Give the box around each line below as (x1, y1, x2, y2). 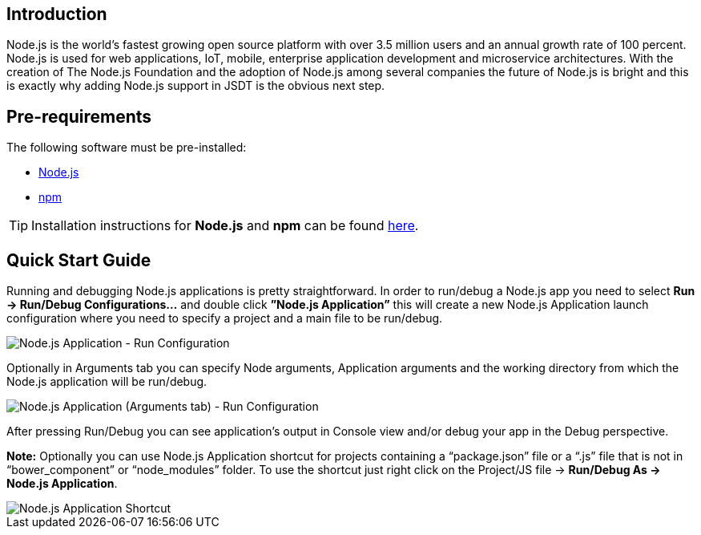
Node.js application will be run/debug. (6, 375, 207, 389)
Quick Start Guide (6, 249, 151, 270)
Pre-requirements (6, 106, 152, 127)
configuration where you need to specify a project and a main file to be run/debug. (6, 311, 443, 326)
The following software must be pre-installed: (6, 140, 247, 155)
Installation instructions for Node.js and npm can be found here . (31, 217, 419, 234)
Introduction (6, 4, 107, 24)
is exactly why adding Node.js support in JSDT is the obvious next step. (6, 79, 385, 93)
